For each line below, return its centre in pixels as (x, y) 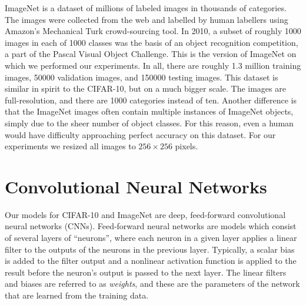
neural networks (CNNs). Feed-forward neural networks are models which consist (151, 226)
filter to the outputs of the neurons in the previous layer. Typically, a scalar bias (150, 249)
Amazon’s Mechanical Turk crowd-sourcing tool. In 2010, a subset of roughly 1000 (153, 31)
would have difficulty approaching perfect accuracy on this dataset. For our (140, 134)
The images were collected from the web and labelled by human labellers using (147, 19)
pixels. (187, 146)
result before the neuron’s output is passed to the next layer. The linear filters (146, 272)
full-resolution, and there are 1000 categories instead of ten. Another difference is (151, 100)
